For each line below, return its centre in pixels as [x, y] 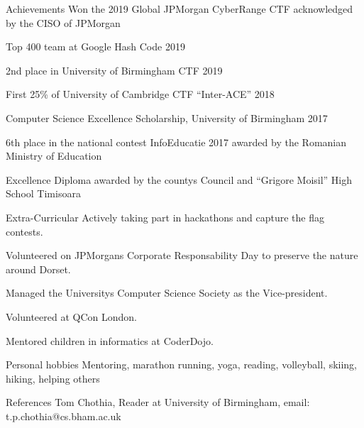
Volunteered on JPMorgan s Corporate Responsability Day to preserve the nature [182, 255]
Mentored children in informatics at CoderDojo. [110, 340]
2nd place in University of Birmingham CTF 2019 [114, 70]
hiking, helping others [53, 378]
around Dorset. [38, 269]
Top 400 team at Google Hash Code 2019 [95, 46]
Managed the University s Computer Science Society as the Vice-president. [167, 293]
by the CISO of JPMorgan [63, 22]
